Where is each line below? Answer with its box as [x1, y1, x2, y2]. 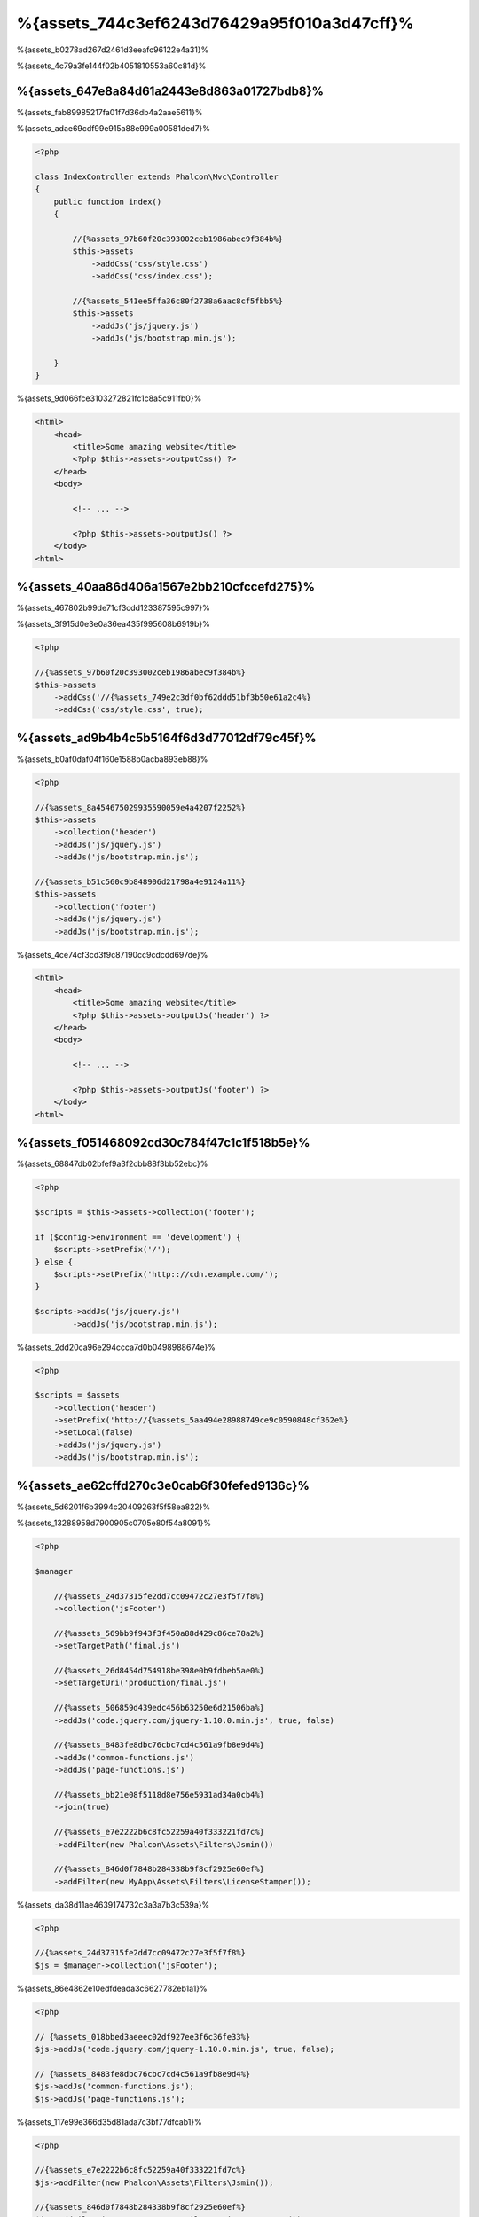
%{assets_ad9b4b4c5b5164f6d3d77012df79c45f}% [16, 730, 317, 745]
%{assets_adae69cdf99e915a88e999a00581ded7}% [16, 123, 211, 134]
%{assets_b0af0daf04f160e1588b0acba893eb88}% [16, 754, 208, 764]
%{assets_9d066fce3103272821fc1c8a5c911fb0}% [16, 393, 202, 403]
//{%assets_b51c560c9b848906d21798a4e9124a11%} [35, 876, 246, 887]
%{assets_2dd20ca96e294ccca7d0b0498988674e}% [16, 1342, 216, 1352]
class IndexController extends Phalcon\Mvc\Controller [35, 172, 279, 182]
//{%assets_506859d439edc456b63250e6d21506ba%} [53, 1703, 265, 1713]
